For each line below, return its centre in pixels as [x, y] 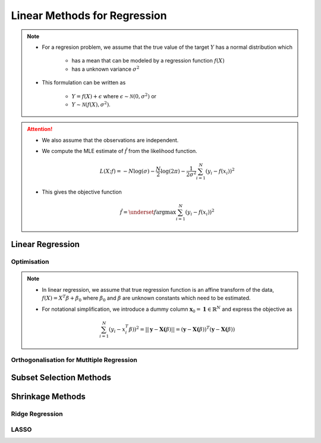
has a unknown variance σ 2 [106, 69]
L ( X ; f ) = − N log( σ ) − [127, 171]
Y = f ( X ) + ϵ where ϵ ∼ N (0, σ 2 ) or [114, 96]
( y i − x [117, 330]
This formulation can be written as [84, 83]
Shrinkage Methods [48, 396]
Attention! [40, 129]
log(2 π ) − [173, 171]
